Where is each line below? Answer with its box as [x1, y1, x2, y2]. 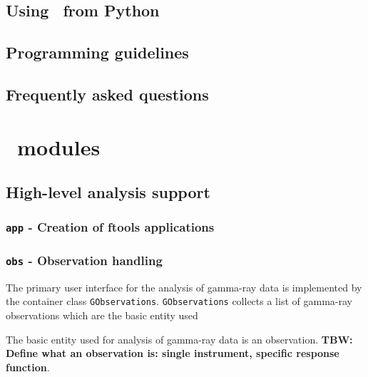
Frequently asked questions [6, 83, 209, 105]
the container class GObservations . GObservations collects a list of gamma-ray [6, 294, 352, 309]
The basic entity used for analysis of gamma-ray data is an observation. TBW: [6, 331, 353, 346]
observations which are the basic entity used [6, 307, 198, 322]
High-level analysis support [6, 181, 210, 203]
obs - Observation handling [6, 251, 163, 269]
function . [6, 359, 50, 374]
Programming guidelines [6, 41, 189, 63]
